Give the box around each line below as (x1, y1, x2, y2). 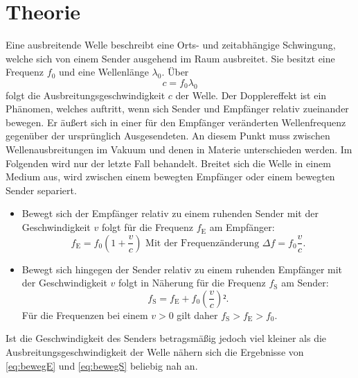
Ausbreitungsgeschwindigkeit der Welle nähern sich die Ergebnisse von (6, 345, 304, 359)
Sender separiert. (6, 182, 77, 197)
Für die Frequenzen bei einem (21, 307, 148, 322)
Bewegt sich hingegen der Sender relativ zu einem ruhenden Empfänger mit (21, 261, 343, 276)
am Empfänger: (209, 220, 275, 234)
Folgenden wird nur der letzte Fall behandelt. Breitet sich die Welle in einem (6, 155, 331, 170)
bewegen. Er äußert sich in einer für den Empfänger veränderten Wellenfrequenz (6, 114, 346, 129)
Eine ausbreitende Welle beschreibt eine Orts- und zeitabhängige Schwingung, (6, 37, 336, 52)
